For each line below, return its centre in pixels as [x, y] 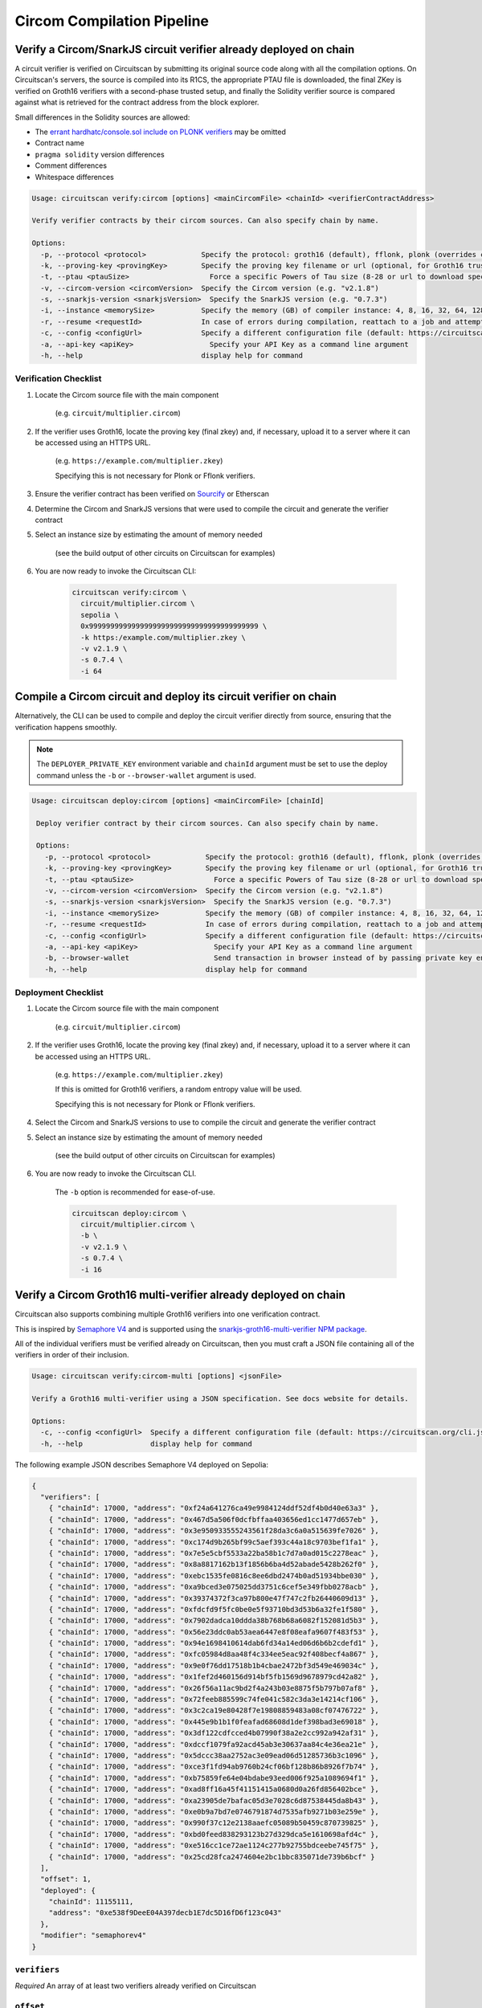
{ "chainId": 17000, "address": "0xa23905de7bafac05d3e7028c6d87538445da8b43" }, [214, 1800]
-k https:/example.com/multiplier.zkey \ [163, 637]
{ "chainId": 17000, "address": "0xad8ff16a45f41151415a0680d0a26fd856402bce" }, [214, 1790]
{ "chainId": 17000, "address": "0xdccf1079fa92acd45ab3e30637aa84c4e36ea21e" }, [214, 1744]
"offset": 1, [66, 1879]
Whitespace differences [74, 177]
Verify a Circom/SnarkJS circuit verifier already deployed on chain [185, 49]
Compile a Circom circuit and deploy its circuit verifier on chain [176, 697]
